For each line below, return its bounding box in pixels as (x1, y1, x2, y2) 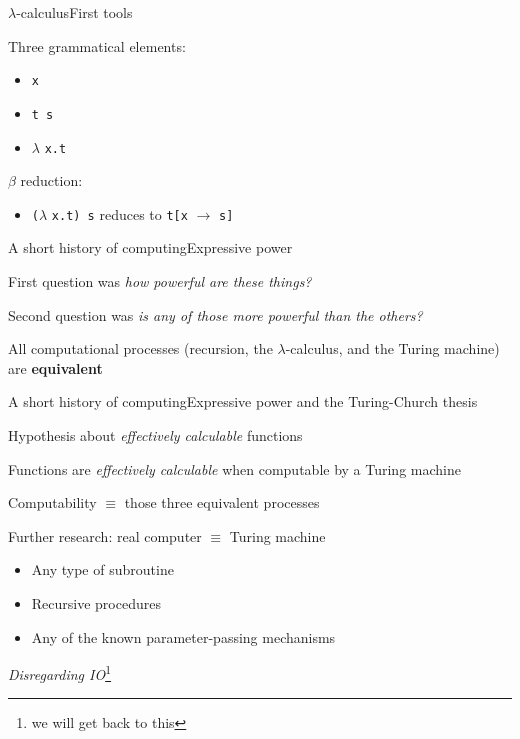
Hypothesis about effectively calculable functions (8, 424, 303, 445)
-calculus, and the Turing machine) (285, 338, 500, 359)
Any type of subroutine (31, 559, 174, 580)
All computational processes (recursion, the (8, 338, 273, 359)
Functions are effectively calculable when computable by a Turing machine (8, 458, 461, 479)
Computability (8, 492, 97, 513)
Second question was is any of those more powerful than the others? (8, 304, 423, 325)
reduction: (20, 170, 83, 191)
